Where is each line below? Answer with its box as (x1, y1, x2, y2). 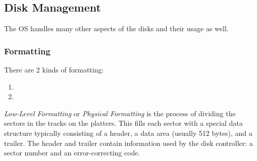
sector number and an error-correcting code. (4, 147, 140, 158)
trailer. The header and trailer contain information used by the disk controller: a (4, 137, 253, 148)
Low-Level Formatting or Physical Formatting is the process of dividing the (4, 108, 236, 118)
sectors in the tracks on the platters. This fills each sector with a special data (4, 118, 243, 128)
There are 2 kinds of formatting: (4, 64, 104, 75)
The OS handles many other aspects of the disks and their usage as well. (4, 23, 229, 34)
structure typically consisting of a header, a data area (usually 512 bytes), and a (4, 127, 252, 138)
